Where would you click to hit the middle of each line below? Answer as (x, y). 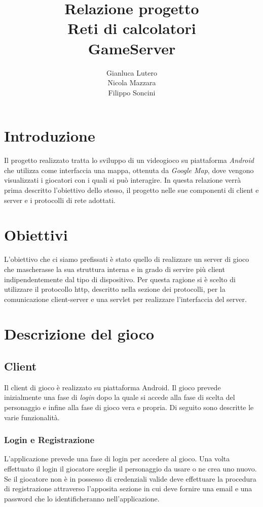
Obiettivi (36, 235)
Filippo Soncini (132, 92)
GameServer (132, 48)
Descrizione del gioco (79, 334)
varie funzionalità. (32, 417)
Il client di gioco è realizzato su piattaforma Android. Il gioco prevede (112, 387)
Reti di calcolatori (132, 28)
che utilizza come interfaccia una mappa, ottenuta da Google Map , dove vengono (129, 170)
